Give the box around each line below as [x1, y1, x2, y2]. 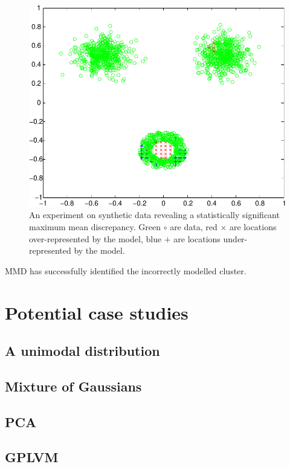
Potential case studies [5, 300, 188, 324]
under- [223, 232, 248, 245]
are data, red [170, 220, 217, 233]
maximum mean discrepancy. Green [29, 220, 161, 233]
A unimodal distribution [5, 341, 160, 360]
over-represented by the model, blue [29, 232, 162, 245]
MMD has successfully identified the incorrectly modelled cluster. [5, 264, 246, 277]
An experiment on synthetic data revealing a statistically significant [29, 208, 280, 221]
